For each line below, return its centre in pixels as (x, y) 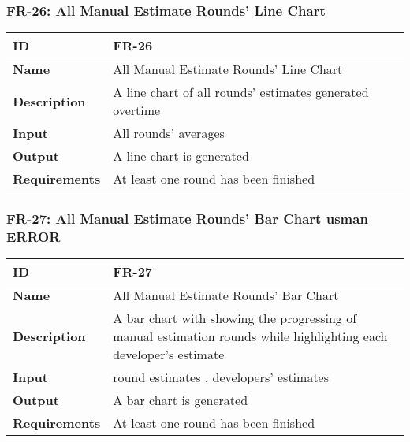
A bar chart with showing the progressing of (235, 318)
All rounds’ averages (169, 133)
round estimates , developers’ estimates (221, 377)
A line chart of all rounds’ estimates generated (241, 92)
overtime (137, 110)
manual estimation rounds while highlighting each (250, 336)
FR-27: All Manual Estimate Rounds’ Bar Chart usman (187, 219)
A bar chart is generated (181, 400)
